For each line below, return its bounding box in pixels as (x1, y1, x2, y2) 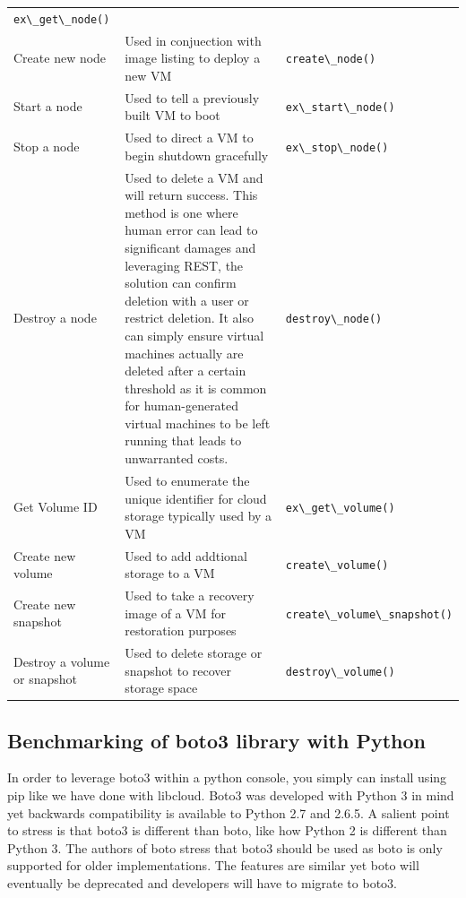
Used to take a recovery (125, 585, 255, 604)
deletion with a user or (125, 290, 249, 309)
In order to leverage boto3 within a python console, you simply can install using (7, 768, 447, 787)
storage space (125, 678, 198, 697)
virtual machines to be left (125, 413, 271, 432)
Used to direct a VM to (125, 128, 254, 147)
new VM (125, 65, 172, 84)
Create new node (13, 48, 107, 67)
